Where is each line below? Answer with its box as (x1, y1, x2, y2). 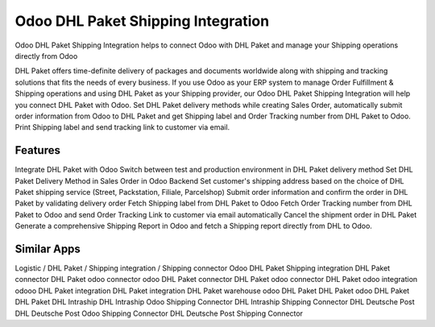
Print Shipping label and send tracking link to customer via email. (14, 122, 230, 132)
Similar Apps (14, 242, 81, 255)
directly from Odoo (14, 51, 78, 60)
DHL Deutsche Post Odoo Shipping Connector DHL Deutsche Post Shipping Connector (14, 308, 304, 318)
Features (14, 143, 60, 157)
